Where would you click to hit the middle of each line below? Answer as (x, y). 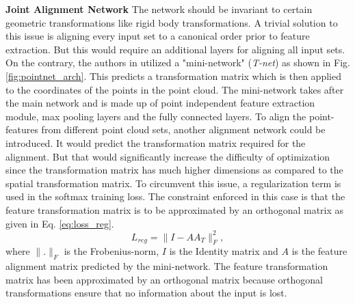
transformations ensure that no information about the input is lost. (146, 293)
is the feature (319, 251)
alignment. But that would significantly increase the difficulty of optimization (168, 156)
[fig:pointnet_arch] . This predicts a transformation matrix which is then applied (173, 75)
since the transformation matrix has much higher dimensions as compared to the (174, 170)
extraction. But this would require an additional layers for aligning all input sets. (175, 49)
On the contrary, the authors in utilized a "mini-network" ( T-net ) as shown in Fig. (178, 63)
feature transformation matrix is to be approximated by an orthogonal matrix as (175, 209)
